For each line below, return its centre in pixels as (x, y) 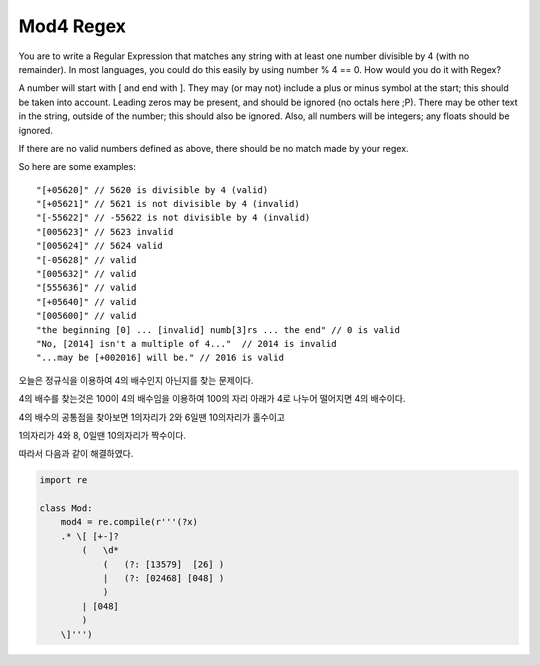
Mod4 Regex (72, 26)
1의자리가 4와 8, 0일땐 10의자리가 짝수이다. (102, 435)
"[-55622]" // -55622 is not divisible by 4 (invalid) (173, 218)
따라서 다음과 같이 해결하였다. (76, 454)
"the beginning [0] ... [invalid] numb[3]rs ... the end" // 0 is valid (218, 329)
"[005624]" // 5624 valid (100, 246)
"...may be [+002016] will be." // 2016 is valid (160, 358)
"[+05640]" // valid (86, 301)
